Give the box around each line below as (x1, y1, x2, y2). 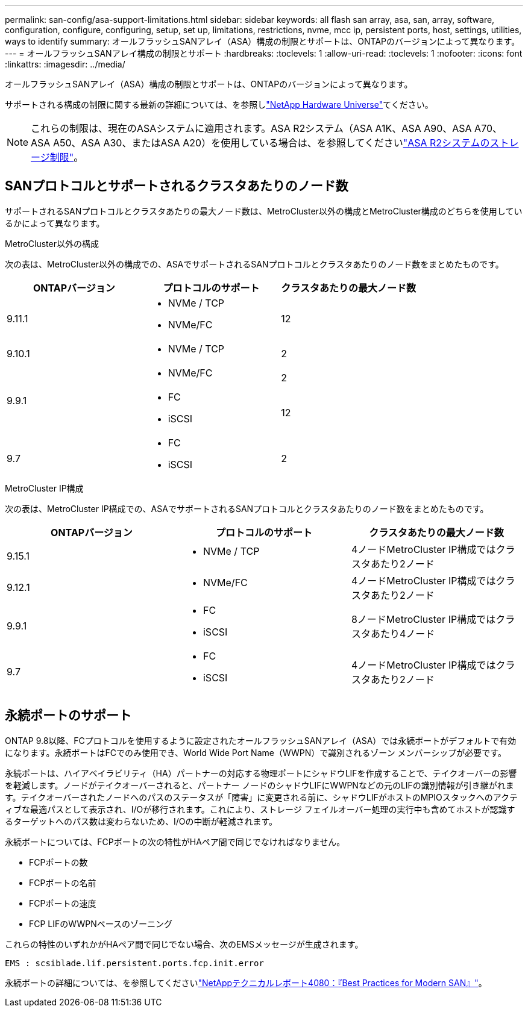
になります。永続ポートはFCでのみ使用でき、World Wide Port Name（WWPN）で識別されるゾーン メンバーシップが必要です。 (5, 747, 506, 758)
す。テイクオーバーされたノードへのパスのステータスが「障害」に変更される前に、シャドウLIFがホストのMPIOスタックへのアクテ (5, 792, 518, 802)
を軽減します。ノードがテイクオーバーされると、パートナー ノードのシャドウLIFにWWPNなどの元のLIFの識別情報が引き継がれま (5, 779, 514, 790)
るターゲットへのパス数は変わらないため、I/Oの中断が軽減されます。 (5, 816, 278, 826)
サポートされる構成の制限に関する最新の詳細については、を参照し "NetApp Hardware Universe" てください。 (5, 99, 433, 110)
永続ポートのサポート (5, 708, 131, 723)
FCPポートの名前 (29, 877, 96, 888)
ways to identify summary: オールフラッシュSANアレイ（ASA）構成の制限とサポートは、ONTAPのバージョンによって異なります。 (5, 36, 520, 46)
